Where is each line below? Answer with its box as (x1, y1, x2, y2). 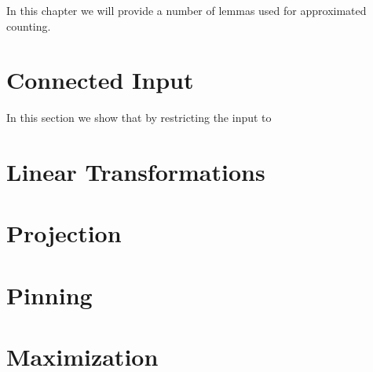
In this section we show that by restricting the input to (6, 109, 272, 126)
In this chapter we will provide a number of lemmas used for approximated (6, 2, 367, 18)
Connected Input (6, 64, 194, 96)
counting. (6, 17, 51, 34)
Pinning (6, 278, 93, 311)
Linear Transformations (6, 156, 265, 188)
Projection (6, 217, 122, 249)
